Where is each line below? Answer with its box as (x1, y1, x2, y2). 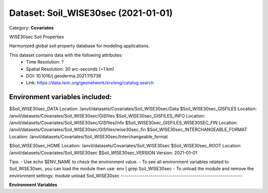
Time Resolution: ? (26, 59, 64, 65)
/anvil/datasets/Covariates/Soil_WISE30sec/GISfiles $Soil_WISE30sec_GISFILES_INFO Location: (9, 113, 205, 119)
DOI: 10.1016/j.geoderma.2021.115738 (26, 72, 101, 79)
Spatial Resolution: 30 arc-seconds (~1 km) (26, 66, 114, 72)
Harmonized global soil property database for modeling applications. (9, 43, 150, 49)
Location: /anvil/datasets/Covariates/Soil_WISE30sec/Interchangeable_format (9, 133, 168, 139)
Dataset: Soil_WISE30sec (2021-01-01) (9, 7, 173, 18)
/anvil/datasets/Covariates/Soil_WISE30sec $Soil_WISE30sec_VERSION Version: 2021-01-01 (9, 149, 198, 156)
